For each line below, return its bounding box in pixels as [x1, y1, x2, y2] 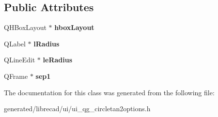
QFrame [4, 71, 28, 81]
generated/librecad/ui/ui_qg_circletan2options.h [4, 103, 151, 114]
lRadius [33, 38, 60, 48]
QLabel [4, 38, 26, 48]
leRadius [43, 55, 72, 65]
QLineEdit [4, 55, 35, 65]
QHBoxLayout [4, 22, 47, 32]
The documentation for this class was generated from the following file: [4, 87, 215, 97]
